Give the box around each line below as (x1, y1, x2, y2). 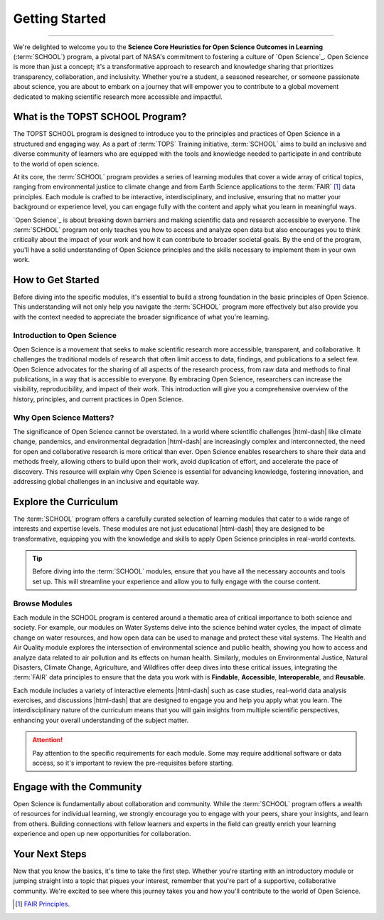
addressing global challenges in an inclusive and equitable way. (13, 477, 200, 485)
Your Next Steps (13, 847, 87, 860)
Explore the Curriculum (13, 495, 119, 508)
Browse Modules (13, 598, 73, 608)
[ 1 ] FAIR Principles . (15, 900, 70, 909)
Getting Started (13, 11, 107, 26)
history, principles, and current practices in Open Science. (13, 395, 184, 403)
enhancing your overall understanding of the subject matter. (13, 716, 189, 724)
